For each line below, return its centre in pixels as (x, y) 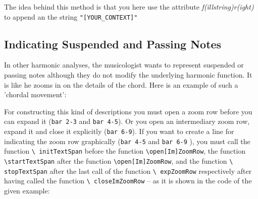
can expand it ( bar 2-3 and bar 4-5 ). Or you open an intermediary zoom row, (127, 121)
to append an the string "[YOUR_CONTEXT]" (71, 16)
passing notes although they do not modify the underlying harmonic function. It (128, 75)
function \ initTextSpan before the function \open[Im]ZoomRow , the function (125, 151)
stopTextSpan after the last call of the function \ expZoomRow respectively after (128, 171)
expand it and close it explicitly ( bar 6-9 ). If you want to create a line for (119, 131)
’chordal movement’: (35, 94)
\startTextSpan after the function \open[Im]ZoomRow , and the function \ (119, 161)
